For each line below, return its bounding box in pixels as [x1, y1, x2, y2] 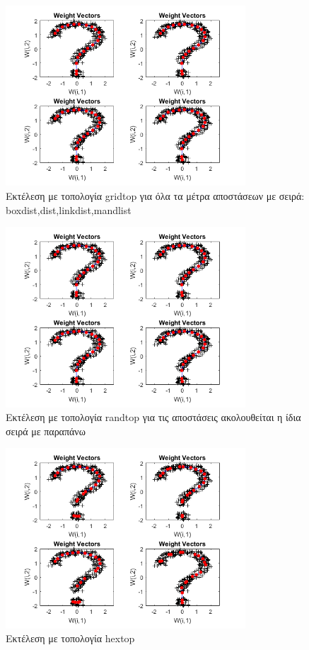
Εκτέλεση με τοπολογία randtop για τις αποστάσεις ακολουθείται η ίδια [6, 410, 301, 425]
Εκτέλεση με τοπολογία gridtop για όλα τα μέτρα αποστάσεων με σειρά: [6, 188, 305, 203]
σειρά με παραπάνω [6, 423, 86, 438]
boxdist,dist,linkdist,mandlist [6, 202, 132, 217]
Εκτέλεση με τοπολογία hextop [6, 631, 135, 646]
